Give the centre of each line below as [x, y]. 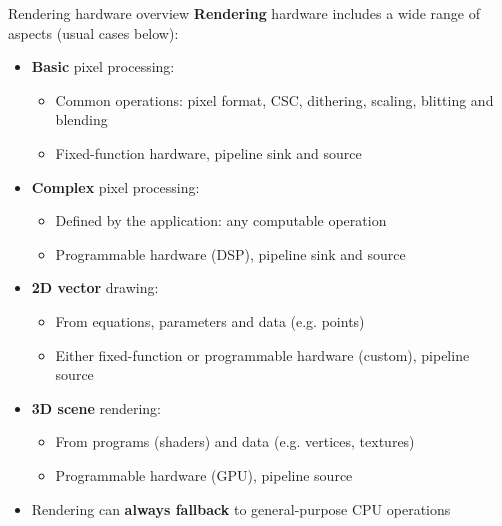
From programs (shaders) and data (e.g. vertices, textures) [235, 441]
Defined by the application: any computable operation [221, 220]
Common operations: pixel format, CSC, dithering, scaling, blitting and [274, 99]
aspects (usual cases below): [93, 32]
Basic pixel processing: [103, 66]
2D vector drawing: [95, 287]
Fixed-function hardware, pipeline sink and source [208, 152]
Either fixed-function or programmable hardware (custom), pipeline [262, 354]
